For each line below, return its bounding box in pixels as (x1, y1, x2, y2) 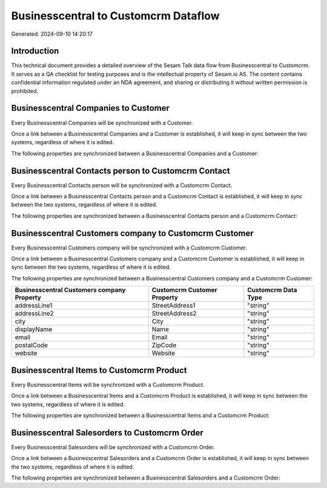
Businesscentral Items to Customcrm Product (11, 365, 187, 375)
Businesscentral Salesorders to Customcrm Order (11, 427, 204, 438)
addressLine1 (15, 302, 53, 310)
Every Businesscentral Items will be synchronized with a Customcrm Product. (11, 381, 205, 388)
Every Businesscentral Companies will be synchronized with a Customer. (11, 119, 193, 127)
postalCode (15, 341, 48, 349)
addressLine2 (15, 309, 54, 318)
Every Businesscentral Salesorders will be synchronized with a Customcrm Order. (11, 443, 215, 450)
